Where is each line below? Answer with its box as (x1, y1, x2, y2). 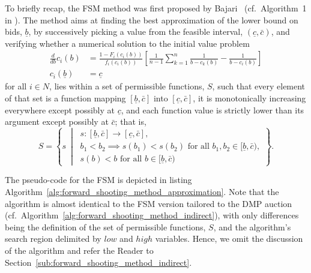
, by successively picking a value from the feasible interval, (28, 25, 243, 38)
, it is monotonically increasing (193, 92, 306, 104)
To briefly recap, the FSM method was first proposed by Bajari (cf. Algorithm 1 (5, 2, 307, 14)
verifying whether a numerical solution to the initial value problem (5, 37, 250, 49)
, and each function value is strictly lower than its (121, 103, 304, 116)
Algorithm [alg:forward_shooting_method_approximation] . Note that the (5, 185, 279, 197)
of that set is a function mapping (5, 92, 126, 104)
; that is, (115, 115, 146, 128)
